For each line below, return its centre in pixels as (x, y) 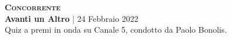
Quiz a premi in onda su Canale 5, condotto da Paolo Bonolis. (116, 30)
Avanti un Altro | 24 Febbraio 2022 (71, 18)
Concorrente (33, 7)
